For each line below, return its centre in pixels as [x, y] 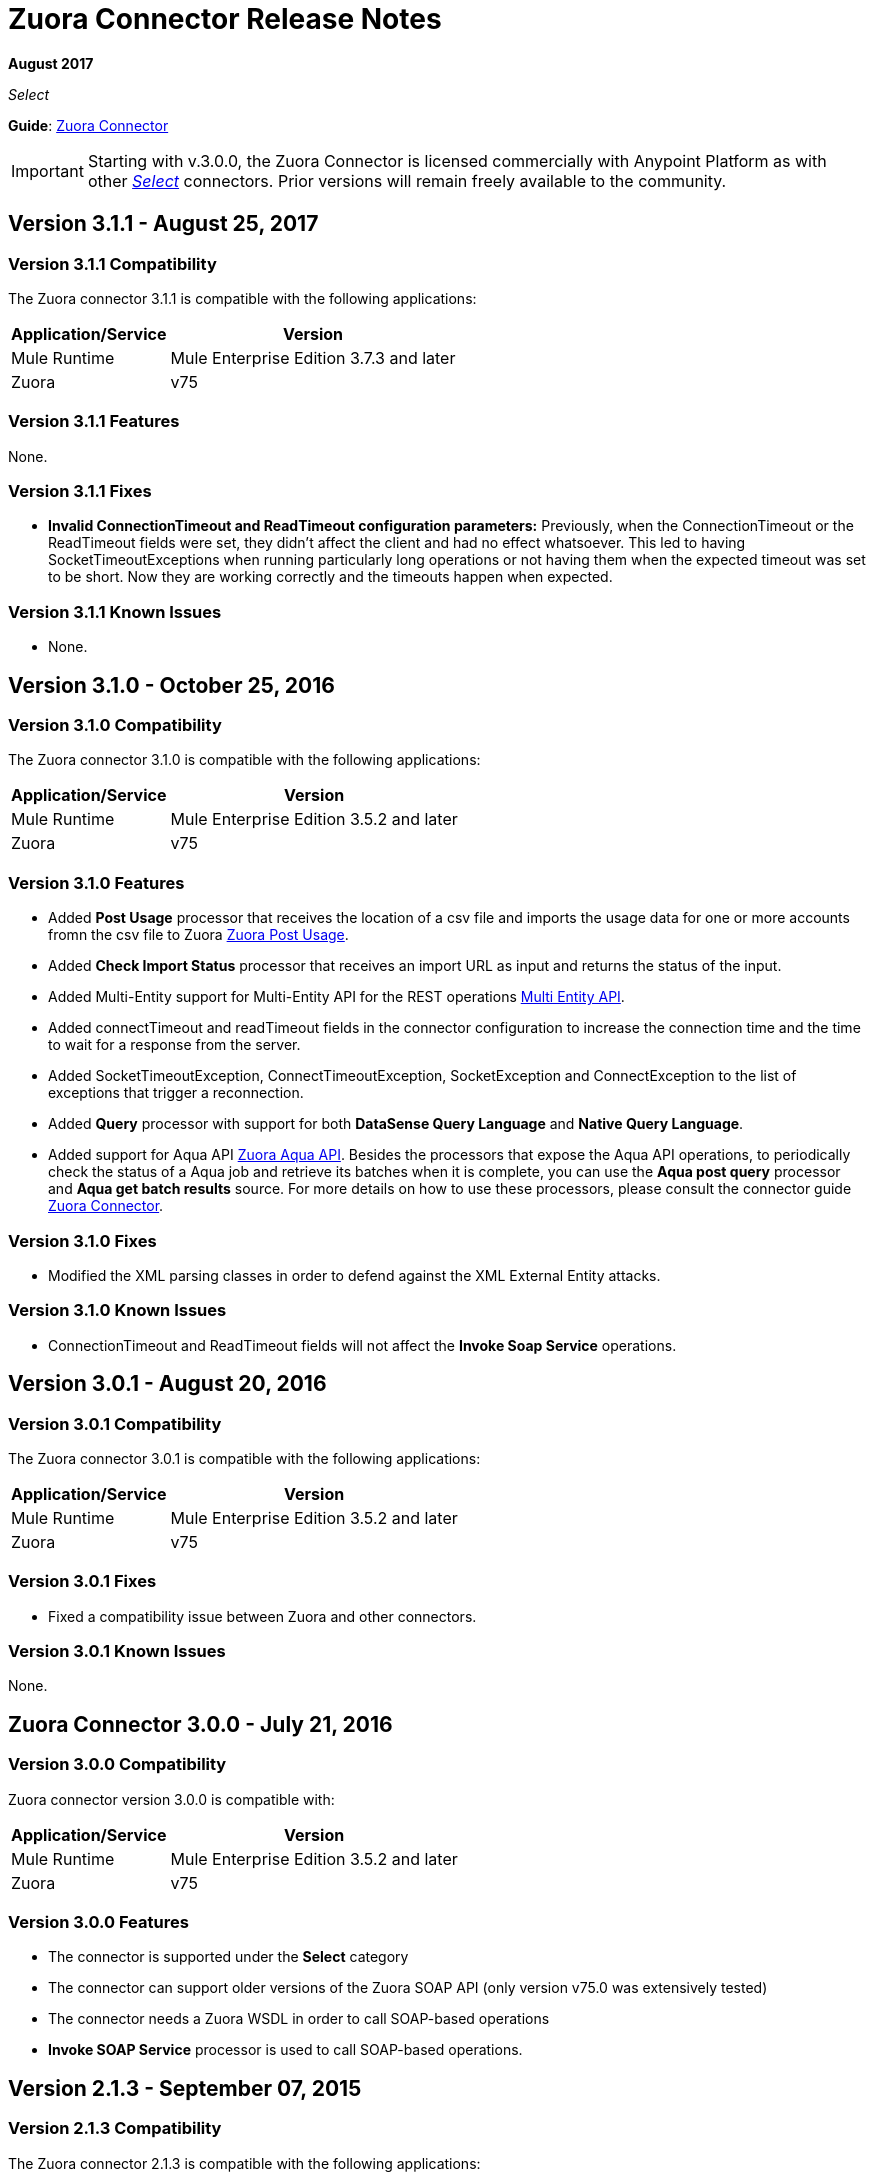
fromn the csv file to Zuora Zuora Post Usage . [198, 935]
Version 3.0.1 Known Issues [117, 1651]
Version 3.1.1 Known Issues [115, 611]
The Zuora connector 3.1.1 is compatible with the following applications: [242, 298]
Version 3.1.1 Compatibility [112, 263]
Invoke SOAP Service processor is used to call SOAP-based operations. [285, 2050]
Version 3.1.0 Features [96, 882]
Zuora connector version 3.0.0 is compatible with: [171, 1799]
